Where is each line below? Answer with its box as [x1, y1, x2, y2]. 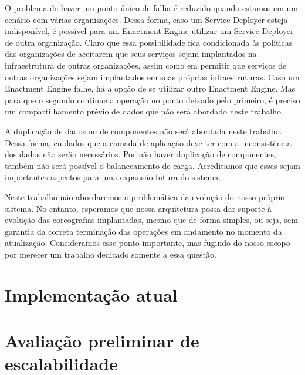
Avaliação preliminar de [5, 329, 199, 353]
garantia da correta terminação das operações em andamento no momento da [5, 225, 282, 237]
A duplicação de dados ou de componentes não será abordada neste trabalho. [5, 124, 282, 137]
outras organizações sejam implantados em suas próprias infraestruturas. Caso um [5, 70, 300, 83]
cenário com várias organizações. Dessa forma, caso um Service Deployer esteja [5, 13, 288, 25]
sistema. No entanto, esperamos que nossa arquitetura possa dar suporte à [5, 202, 272, 214]
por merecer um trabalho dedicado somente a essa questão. [5, 248, 216, 260]
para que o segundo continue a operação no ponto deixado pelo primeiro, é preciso [5, 93, 300, 106]
